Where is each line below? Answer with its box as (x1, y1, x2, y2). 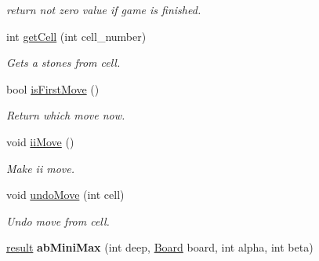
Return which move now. (6, 107, 125, 123)
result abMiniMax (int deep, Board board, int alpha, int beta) (6, 239, 314, 255)
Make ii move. (6, 160, 74, 176)
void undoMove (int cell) (6, 186, 125, 203)
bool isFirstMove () (6, 80, 100, 97)
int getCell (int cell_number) (6, 28, 147, 44)
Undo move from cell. (6, 212, 110, 229)
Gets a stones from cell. (6, 54, 121, 71)
